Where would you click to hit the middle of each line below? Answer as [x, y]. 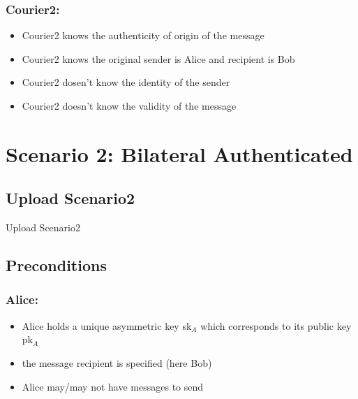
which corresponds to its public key [276, 325]
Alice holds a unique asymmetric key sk [107, 325]
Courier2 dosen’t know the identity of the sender [126, 82]
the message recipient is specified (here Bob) [117, 362]
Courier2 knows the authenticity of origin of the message [143, 35]
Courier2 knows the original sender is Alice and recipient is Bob [158, 58]
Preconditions [56, 265]
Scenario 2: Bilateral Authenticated [179, 153]
